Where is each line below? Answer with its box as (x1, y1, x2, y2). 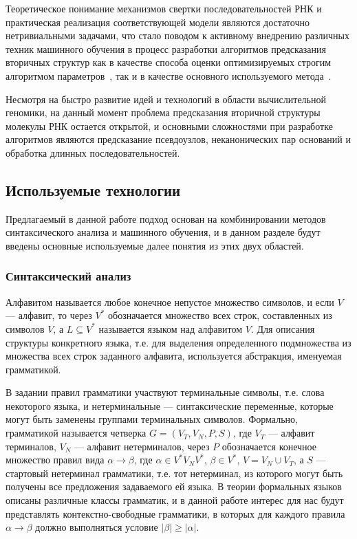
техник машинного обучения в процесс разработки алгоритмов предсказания (6, 41, 326, 56)
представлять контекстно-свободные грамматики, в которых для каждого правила (6, 506, 345, 520)
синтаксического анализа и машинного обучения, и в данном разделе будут (6, 225, 321, 239)
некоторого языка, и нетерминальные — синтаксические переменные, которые (6, 398, 334, 412)
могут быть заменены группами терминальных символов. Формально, (6, 412, 298, 426)
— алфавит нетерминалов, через (74, 439, 210, 453)
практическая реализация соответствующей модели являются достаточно (6, 14, 310, 29)
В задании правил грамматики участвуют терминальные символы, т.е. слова (6, 385, 325, 399)
